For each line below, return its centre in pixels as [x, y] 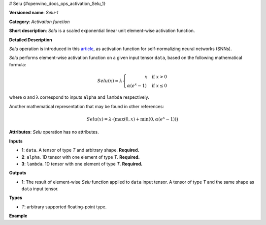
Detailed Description [31, 40]
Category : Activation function [39, 22]
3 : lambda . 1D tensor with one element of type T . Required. [82, 164]
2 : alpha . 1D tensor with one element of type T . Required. [81, 157]
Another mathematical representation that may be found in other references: [87, 106]
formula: [18, 64]
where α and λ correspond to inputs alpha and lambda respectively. [79, 97]
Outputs [18, 173]
